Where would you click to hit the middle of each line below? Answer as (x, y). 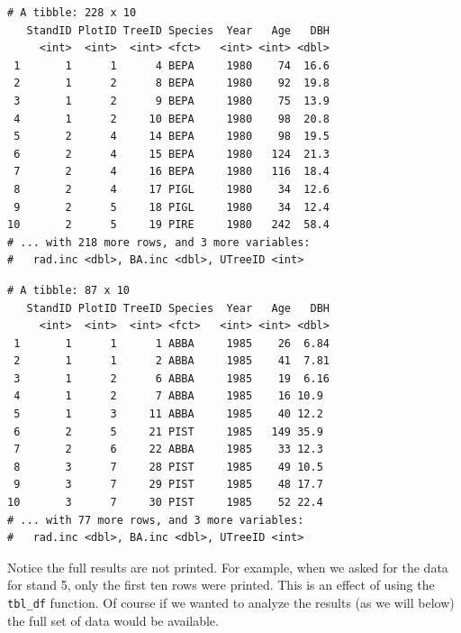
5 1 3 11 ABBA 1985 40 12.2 (168, 414)
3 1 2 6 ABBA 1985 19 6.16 (172, 378)
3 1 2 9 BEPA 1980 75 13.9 (172, 101)
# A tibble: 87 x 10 (69, 290)
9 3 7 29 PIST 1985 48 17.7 (168, 485)
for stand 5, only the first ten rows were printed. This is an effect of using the (221, 585)
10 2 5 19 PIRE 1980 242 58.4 (168, 225)
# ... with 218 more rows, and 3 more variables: (159, 242)
